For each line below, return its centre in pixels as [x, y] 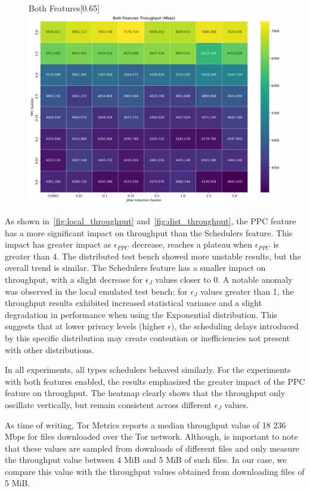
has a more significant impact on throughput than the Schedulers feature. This [149, 232]
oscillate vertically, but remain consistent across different [108, 404]
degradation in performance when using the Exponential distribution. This [141, 314]
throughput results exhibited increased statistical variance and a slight [134, 303]
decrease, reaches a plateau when [192, 244]
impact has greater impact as [58, 244]
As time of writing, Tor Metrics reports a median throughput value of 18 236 [145, 424]
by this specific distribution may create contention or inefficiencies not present [148, 337]
